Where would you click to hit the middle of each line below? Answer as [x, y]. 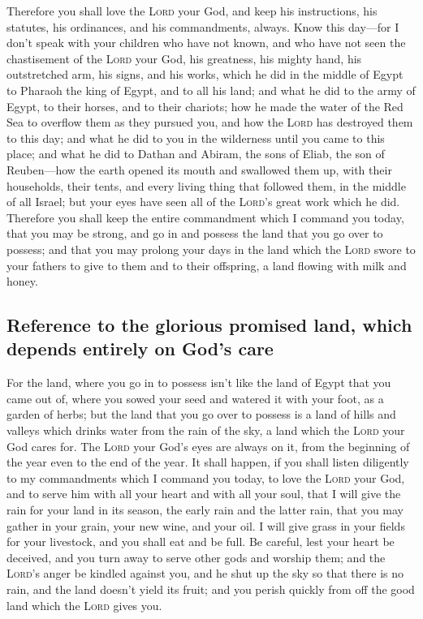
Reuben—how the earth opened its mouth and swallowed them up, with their [199, 169]
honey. [22, 281]
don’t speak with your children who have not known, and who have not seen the [206, 43]
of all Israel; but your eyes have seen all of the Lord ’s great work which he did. [203, 202]
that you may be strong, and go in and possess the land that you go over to [195, 233]
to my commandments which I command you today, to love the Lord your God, [206, 477]
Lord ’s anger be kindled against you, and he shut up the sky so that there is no [205, 573]
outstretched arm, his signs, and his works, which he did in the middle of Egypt [205, 74]
